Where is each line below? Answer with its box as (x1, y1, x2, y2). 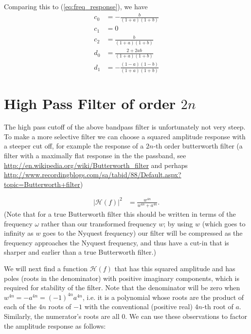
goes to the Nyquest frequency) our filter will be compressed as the (43, 228, 243, 238)
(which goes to (202, 218, 246, 228)
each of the (4, 301, 36, 312)
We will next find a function (4, 263, 88, 274)
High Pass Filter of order (4, 93, 176, 113)
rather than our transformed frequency (41, 218, 157, 228)
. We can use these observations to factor (125, 311, 248, 321)
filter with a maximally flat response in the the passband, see (4, 150, 186, 161)
